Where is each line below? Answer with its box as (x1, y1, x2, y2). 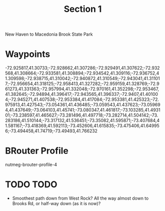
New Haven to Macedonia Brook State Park (5, 31, 93, 38)
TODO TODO (5, 179, 58, 190)
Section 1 (64, 3, 102, 15)
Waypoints (5, 48, 50, 60)
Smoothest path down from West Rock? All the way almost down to (12, 195, 149, 201)
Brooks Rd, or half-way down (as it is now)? (12, 201, 101, 206)
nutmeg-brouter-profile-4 (5, 162, 58, 168)
